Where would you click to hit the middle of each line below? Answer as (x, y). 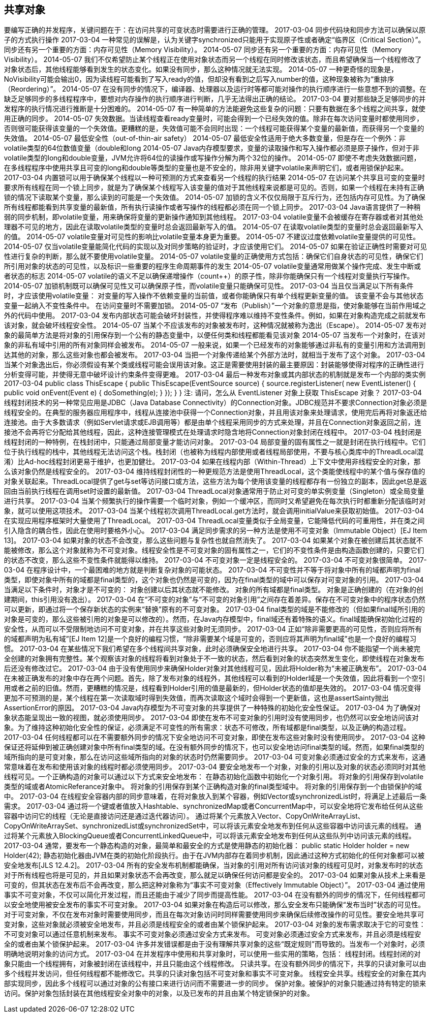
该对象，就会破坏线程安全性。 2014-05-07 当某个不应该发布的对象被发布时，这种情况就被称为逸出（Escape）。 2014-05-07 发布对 (215, 325)
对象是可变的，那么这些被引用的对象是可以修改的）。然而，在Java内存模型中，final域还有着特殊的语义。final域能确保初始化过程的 (213, 619)
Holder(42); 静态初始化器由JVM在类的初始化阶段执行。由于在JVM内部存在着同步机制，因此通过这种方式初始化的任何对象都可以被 (214, 856)
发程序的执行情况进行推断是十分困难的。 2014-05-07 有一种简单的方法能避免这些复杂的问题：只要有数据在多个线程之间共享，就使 (215, 109)
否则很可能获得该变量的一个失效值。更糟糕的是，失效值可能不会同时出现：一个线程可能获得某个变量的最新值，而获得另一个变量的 (214, 128)
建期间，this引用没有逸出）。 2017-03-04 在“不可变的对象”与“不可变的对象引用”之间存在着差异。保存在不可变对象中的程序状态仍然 (215, 600)
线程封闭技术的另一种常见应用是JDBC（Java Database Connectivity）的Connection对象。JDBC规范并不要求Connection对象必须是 (215, 403)
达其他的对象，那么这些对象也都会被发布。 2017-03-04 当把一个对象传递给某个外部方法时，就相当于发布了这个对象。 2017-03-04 (215, 355)
